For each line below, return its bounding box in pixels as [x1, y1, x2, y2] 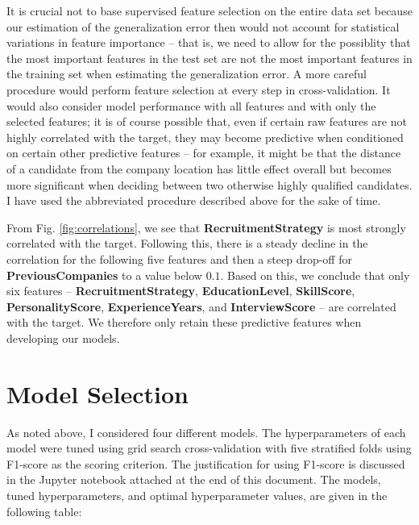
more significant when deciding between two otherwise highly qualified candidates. [6, 176, 413, 193]
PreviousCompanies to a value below [6, 266, 202, 283]
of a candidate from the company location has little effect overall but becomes [6, 160, 392, 177]
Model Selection [6, 377, 189, 410]
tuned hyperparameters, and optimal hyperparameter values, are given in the [6, 486, 388, 503]
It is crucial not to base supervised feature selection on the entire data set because [6, 2, 413, 19]
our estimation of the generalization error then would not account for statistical [6, 18, 400, 35]
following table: [6, 502, 82, 519]
